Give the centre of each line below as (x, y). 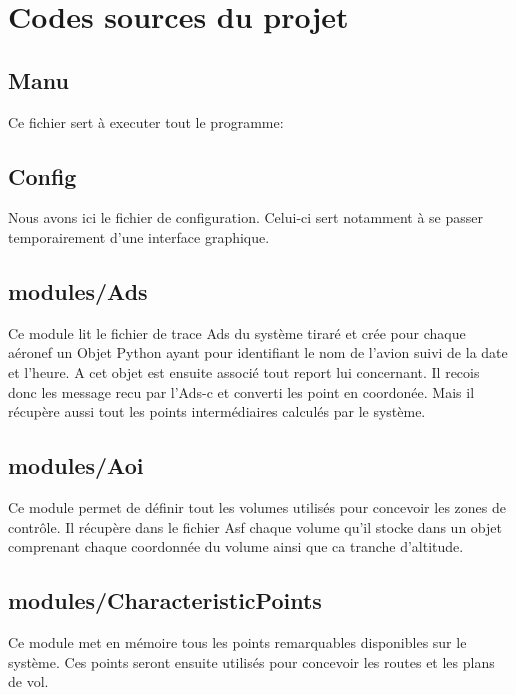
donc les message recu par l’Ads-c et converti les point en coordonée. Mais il (241, 391)
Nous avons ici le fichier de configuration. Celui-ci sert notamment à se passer (246, 217)
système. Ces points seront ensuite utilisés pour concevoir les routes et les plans (251, 661)
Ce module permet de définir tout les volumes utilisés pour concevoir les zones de (257, 506)
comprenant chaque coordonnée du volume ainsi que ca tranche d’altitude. (236, 546)
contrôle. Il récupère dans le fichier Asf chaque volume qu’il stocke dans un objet (255, 526)
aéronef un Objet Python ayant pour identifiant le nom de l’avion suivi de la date (258, 352)
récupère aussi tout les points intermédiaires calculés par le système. (217, 411)
